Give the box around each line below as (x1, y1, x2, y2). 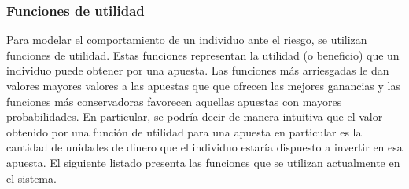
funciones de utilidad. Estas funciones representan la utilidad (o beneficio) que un (6, 46, 400, 63)
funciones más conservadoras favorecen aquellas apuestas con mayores (6, 93, 342, 109)
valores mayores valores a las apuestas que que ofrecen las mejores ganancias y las (6, 78, 400, 93)
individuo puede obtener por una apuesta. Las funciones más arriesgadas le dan (6, 62, 389, 78)
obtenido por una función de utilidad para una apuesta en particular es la (6, 123, 362, 140)
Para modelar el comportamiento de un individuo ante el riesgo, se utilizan (6, 31, 367, 48)
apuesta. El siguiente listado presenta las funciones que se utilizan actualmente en (6, 154, 400, 170)
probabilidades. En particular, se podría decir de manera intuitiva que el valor (6, 108, 383, 125)
